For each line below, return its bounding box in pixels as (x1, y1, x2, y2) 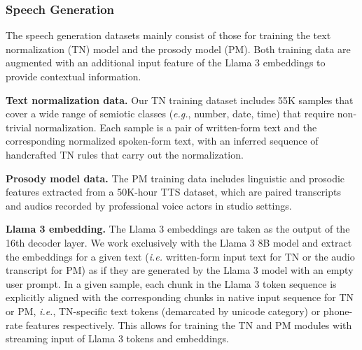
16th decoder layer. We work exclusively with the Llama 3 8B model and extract (6, 235, 352, 249)
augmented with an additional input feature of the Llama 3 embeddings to (6, 55, 326, 70)
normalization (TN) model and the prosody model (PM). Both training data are (6, 41, 351, 56)
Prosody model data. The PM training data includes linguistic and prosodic (6, 170, 345, 185)
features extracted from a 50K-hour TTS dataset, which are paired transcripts (6, 184, 341, 199)
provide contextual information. (6, 69, 141, 83)
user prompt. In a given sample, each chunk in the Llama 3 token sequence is (6, 276, 337, 291)
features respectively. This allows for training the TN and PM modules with (25, 317, 352, 332)
